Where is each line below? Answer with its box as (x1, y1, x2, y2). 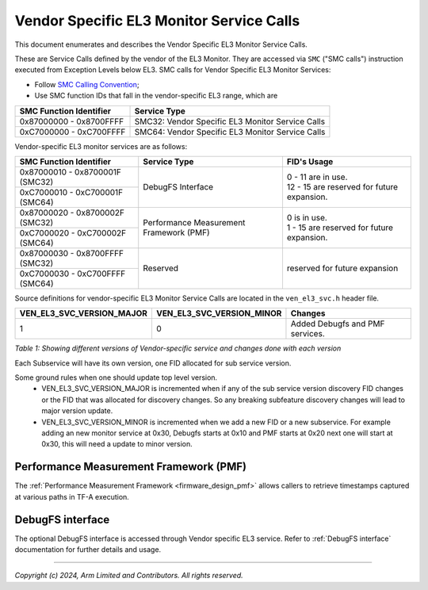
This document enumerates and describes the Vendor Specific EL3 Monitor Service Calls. (14, 40, 308, 49)
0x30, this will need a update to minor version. (41, 439, 193, 449)
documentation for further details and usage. (14, 545, 162, 554)
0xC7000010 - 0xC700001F (19, 186, 124, 197)
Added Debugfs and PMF (290, 318, 385, 329)
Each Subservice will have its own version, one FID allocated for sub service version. (14, 358, 292, 368)
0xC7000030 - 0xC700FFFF (19, 268, 126, 279)
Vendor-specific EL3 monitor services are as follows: (14, 141, 188, 151)
